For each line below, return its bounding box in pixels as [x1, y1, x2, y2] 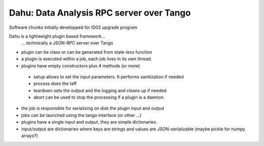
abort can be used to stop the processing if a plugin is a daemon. [33, 94, 165, 100]
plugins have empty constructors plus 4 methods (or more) [21, 63, 140, 68]
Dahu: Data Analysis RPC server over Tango [9, 7, 191, 18]
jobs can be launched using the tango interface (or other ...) [21, 112, 142, 118]
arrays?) [21, 133, 38, 139]
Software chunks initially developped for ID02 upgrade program [9, 24, 138, 30]
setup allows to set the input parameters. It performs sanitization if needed [33, 74, 184, 80]
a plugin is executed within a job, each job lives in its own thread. [21, 56, 152, 62]
